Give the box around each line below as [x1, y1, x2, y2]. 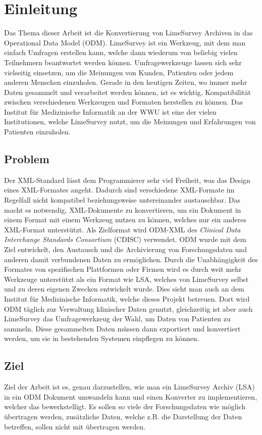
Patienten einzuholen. [4, 126, 71, 137]
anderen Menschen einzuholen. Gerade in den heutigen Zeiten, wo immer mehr [4, 77, 247, 87]
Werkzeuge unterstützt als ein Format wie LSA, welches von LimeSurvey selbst [4, 273, 249, 284]
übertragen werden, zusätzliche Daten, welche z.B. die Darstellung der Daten [4, 411, 242, 421]
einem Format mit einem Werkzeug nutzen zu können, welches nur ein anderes [4, 214, 246, 225]
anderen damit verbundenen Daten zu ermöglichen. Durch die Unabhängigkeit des [4, 254, 258, 264]
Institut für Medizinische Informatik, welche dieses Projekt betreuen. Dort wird [4, 293, 250, 304]
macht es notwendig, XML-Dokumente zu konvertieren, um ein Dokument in [4, 204, 241, 215]
